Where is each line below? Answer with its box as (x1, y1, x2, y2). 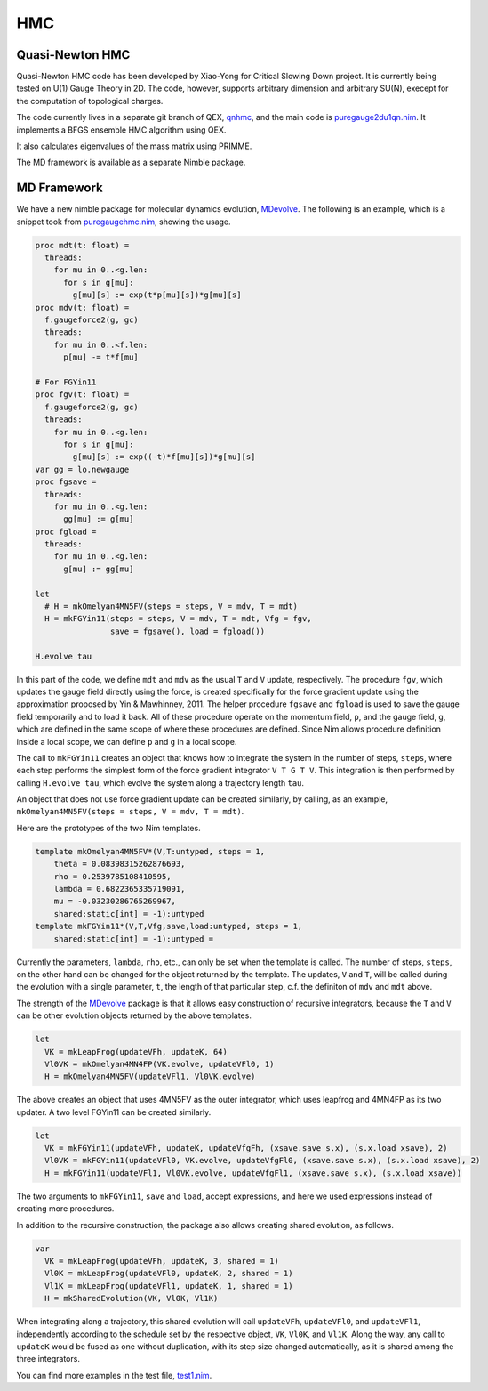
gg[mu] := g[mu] (63, 514, 134, 524)
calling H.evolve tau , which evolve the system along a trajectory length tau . (16, 777, 305, 788)
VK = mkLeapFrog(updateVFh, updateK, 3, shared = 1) (44, 1256, 279, 1266)
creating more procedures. (16, 1203, 115, 1214)
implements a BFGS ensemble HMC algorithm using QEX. (16, 125, 227, 135)
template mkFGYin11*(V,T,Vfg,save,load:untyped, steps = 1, (35, 921, 303, 932)
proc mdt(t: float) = (35, 240, 130, 250)
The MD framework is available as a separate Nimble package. (16, 157, 246, 168)
